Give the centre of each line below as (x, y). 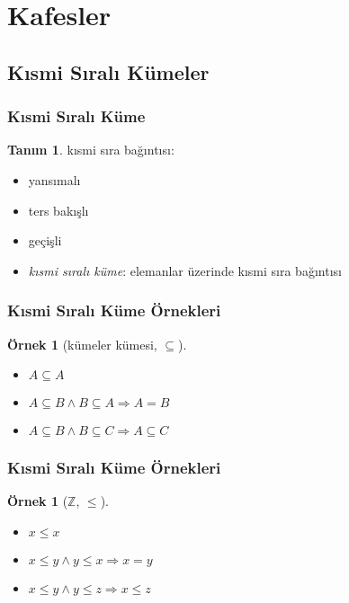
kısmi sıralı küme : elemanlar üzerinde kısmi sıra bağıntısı (185, 270)
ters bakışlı (58, 210)
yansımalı (54, 179)
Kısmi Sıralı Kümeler (108, 71)
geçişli (45, 240)
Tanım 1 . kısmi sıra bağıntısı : (91, 150)
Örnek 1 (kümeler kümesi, (82, 344)
